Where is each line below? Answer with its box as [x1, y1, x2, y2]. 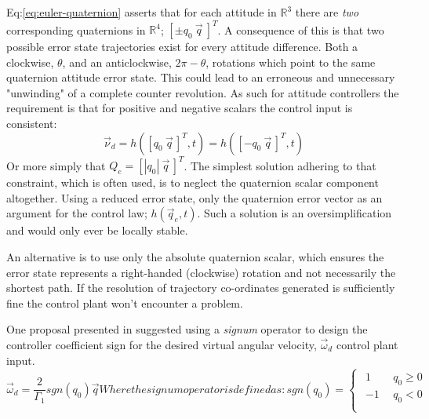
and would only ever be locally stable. [6, 222, 188, 239]
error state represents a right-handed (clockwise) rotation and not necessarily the [6, 264, 396, 280]
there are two [295, 4, 359, 20]
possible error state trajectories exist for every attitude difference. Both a [6, 38, 358, 55]
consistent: [6, 115, 57, 132]
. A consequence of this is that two [217, 21, 384, 38]
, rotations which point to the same [205, 53, 376, 70]
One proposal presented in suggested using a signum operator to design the [6, 321, 368, 337]
